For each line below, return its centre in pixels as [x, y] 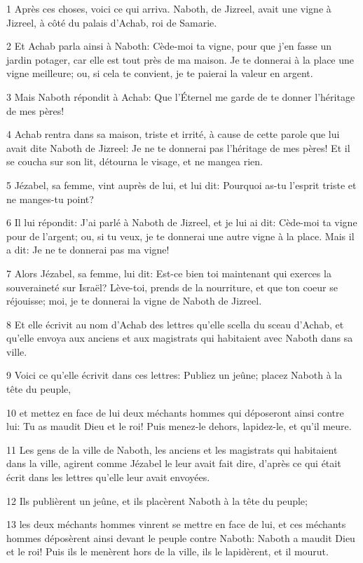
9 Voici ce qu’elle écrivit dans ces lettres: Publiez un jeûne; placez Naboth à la [174, 375]
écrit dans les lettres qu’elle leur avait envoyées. [108, 477]
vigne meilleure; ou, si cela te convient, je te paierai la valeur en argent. [160, 73]
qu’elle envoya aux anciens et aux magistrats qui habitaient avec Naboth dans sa [180, 338]
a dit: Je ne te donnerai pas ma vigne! [88, 250]
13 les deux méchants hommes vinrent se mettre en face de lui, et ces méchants [176, 524]
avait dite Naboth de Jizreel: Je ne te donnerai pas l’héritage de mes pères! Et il [178, 147]
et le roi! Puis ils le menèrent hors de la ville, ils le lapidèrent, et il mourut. [167, 551]
